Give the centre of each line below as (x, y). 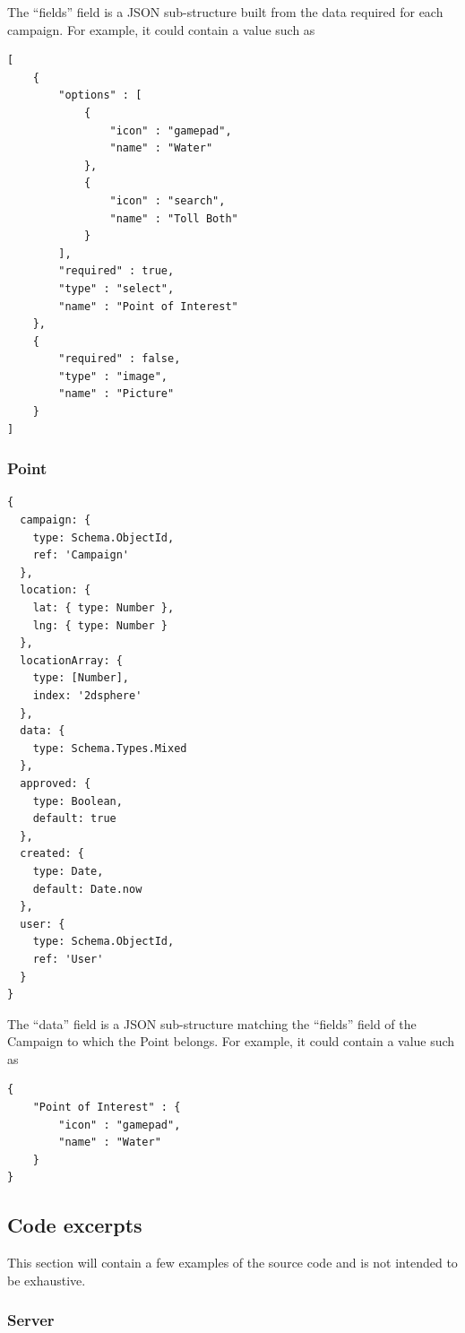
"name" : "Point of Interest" (148, 306)
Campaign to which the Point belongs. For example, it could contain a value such (231, 1041)
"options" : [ (100, 95)
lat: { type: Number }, (103, 608)
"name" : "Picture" (116, 394)
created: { (52, 854)
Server (31, 1320)
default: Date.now (87, 889)
